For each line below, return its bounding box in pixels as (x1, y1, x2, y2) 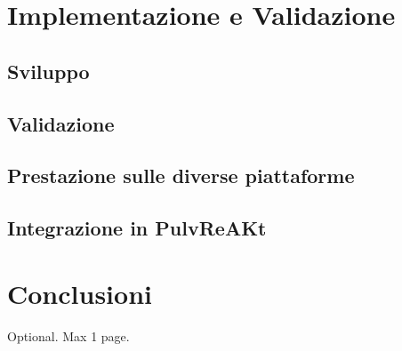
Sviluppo (7, 57, 90, 84)
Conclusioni (7, 275, 152, 311)
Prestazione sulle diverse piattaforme (7, 162, 355, 189)
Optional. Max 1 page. (7, 326, 130, 345)
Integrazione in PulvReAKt (7, 214, 267, 242)
